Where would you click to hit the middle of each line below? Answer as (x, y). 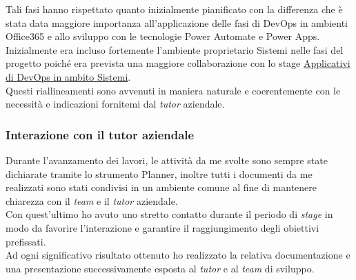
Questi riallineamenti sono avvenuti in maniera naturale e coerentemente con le (173, 90)
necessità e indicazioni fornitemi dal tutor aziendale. (115, 104)
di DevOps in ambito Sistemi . (68, 76)
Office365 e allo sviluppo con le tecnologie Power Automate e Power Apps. (163, 36)
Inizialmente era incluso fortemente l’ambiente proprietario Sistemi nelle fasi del (175, 49)
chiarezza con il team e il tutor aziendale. (92, 200)
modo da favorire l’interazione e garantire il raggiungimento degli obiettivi (162, 227)
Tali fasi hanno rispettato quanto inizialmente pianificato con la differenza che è (174, 9)
